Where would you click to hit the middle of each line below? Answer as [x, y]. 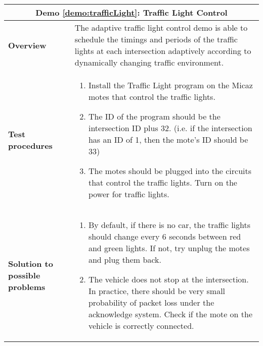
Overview [27, 45]
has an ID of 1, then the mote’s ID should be [168, 139]
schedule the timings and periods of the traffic [156, 39]
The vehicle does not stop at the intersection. [168, 279]
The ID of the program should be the [154, 116]
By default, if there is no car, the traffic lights [169, 225]
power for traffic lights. [129, 194]
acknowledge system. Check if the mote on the [170, 314]
